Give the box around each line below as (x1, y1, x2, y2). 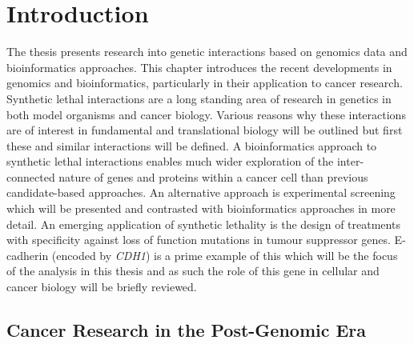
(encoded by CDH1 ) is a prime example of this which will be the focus (51, 246, 398, 263)
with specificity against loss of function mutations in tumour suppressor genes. (6, 231, 391, 248)
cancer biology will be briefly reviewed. (6, 278, 197, 295)
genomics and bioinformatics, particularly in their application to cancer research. (6, 74, 403, 91)
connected (6, 168, 55, 185)
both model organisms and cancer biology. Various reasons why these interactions (6, 106, 406, 122)
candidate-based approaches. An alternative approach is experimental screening (6, 184, 396, 201)
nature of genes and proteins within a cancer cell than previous (58, 168, 368, 185)
